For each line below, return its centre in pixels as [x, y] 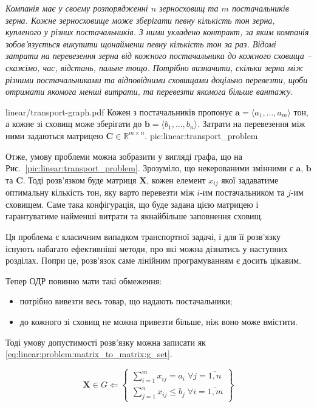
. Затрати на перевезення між [251, 124]
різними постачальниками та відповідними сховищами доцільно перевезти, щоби [157, 79]
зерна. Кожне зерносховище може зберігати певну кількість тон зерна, [140, 20]
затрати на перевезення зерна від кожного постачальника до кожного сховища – [158, 56]
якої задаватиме [250, 180]
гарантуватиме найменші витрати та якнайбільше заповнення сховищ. [135, 216]
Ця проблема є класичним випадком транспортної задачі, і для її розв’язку [143, 236]
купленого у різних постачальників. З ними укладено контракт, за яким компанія [157, 32]
